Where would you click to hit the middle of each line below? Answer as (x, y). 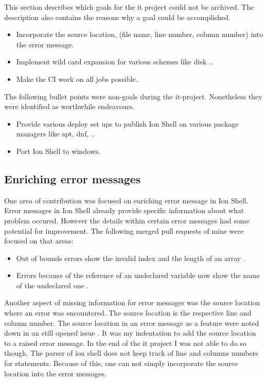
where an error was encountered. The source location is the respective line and (128, 313)
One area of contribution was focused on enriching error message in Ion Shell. (126, 200)
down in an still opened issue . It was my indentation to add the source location (130, 333)
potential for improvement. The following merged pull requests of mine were (124, 230)
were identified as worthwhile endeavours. (69, 106)
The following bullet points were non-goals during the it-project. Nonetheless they (133, 96)
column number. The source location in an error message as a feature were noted (132, 323)
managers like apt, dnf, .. (56, 134)
